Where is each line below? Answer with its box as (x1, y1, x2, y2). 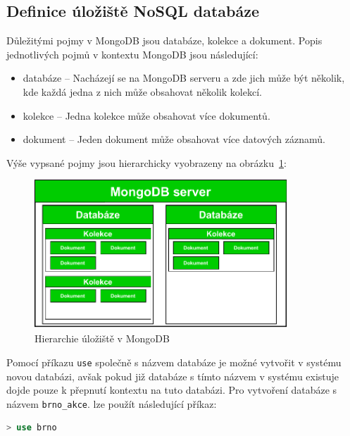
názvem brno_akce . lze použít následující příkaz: (6, 396, 217, 411)
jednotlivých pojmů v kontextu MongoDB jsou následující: (6, 46, 258, 61)
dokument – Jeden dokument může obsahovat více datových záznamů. (23, 132, 325, 147)
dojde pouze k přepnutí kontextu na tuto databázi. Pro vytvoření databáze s (6, 382, 337, 397)
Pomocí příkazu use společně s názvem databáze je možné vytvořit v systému (6, 354, 342, 369)
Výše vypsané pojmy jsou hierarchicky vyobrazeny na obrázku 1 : (6, 155, 287, 170)
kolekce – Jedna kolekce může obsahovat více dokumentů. (23, 108, 270, 123)
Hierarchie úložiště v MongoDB (35, 331, 170, 346)
